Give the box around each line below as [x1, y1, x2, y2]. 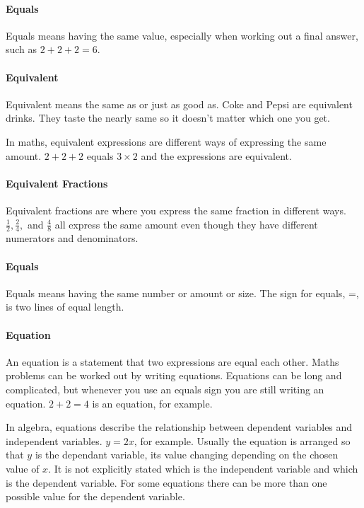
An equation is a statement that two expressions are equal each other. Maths [6, 354, 339, 369]
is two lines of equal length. [6, 299, 124, 314]
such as [6, 42, 37, 57]
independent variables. [6, 433, 102, 448]
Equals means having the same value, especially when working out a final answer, [6, 28, 358, 42]
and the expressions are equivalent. [141, 148, 292, 163]
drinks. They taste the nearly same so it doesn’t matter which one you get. [6, 110, 330, 125]
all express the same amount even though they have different [54, 217, 318, 231]
